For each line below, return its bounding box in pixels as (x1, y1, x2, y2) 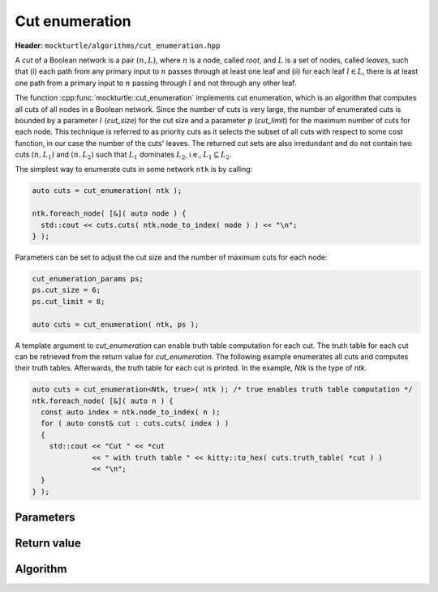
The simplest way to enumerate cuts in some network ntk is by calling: (15, 165, 253, 174)
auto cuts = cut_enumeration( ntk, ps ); (32, 320, 200, 328)
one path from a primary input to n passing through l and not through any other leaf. (15, 78, 297, 88)
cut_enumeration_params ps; (32, 274, 144, 283)
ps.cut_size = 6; (32, 285, 101, 295)
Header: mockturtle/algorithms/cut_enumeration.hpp (15, 41, 221, 50)
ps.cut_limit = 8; (32, 297, 105, 306)
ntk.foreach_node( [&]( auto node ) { (32, 209, 187, 218)
